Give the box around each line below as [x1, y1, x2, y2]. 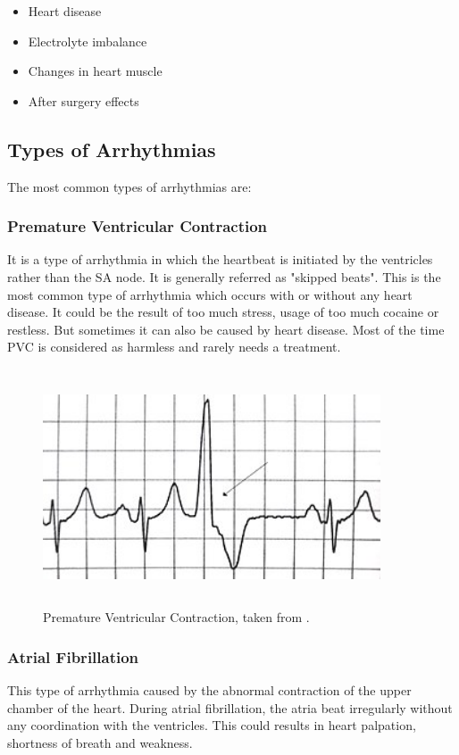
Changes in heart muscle [28, 62, 163, 80]
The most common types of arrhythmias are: [7, 177, 252, 195]
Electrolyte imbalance [28, 31, 147, 50]
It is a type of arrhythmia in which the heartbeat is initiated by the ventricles [7, 250, 433, 269]
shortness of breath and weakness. [7, 733, 193, 751]
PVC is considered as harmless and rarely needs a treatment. [7, 337, 341, 356]
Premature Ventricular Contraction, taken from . [43, 608, 310, 626]
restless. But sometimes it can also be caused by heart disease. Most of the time [7, 319, 445, 338]
